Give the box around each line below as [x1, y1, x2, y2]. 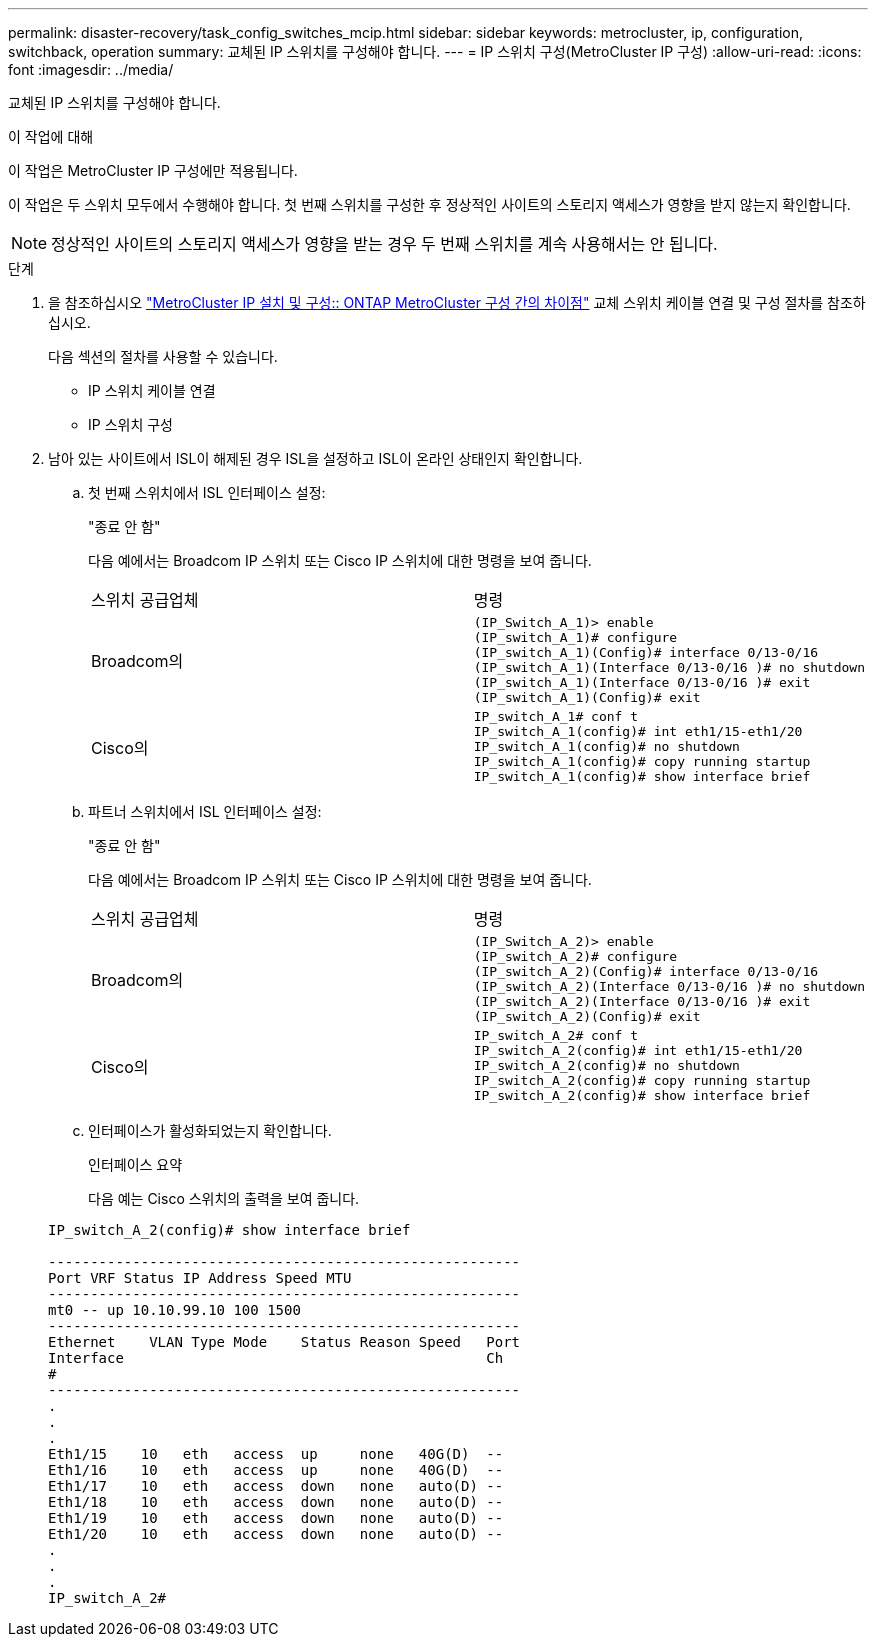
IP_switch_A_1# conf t [473, 709, 639, 724]
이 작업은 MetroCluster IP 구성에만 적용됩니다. [8, 162, 298, 179]
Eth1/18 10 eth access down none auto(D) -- [48, 1494, 504, 1510]
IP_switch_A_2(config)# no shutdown [473, 1058, 740, 1073]
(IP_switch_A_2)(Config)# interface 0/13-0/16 [473, 964, 819, 979]
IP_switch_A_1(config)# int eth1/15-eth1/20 [473, 724, 803, 739]
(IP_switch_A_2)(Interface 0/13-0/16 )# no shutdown [473, 979, 865, 994]
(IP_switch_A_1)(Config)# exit [473, 690, 701, 705]
